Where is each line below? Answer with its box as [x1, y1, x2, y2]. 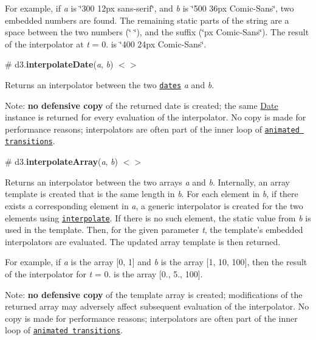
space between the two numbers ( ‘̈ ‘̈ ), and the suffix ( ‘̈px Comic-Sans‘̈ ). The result [5, 26, 309, 38]
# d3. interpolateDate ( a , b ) [5, 58, 114, 71]
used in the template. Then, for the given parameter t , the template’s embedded [5, 223, 303, 236]
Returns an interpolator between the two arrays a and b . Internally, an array [5, 175, 290, 188]
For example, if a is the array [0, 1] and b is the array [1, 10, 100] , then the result [5, 255, 307, 268]
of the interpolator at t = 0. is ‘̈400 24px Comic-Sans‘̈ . [5, 37, 207, 50]
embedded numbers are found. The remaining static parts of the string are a [5, 13, 289, 26]
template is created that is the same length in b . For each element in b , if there [5, 187, 298, 200]
